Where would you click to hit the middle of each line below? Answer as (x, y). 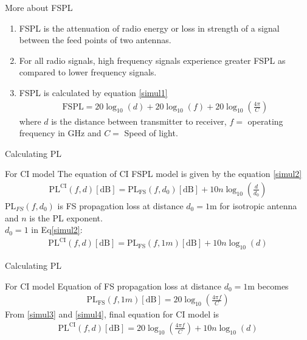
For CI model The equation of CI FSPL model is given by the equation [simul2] (153, 174)
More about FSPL (39, 7)
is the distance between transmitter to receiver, (139, 121)
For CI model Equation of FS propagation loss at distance (113, 286)
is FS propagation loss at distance (120, 206)
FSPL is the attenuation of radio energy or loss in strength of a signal (149, 28)
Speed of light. (151, 133)
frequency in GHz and (60, 133)
